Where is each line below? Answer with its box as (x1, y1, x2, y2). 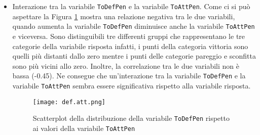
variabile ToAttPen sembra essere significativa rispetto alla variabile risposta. (12, 80, 251, 91)
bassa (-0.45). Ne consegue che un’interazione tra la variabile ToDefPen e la (12, 70, 246, 81)
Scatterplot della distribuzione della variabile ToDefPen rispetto (32, 113, 230, 123)
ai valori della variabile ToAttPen (32, 122, 135, 133)
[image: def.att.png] (32, 98, 105, 106)
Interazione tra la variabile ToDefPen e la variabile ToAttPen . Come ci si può (12, 1, 250, 11)
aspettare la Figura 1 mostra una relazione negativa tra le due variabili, (12, 11, 235, 21)
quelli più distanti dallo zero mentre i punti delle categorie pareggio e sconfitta (12, 51, 256, 61)
